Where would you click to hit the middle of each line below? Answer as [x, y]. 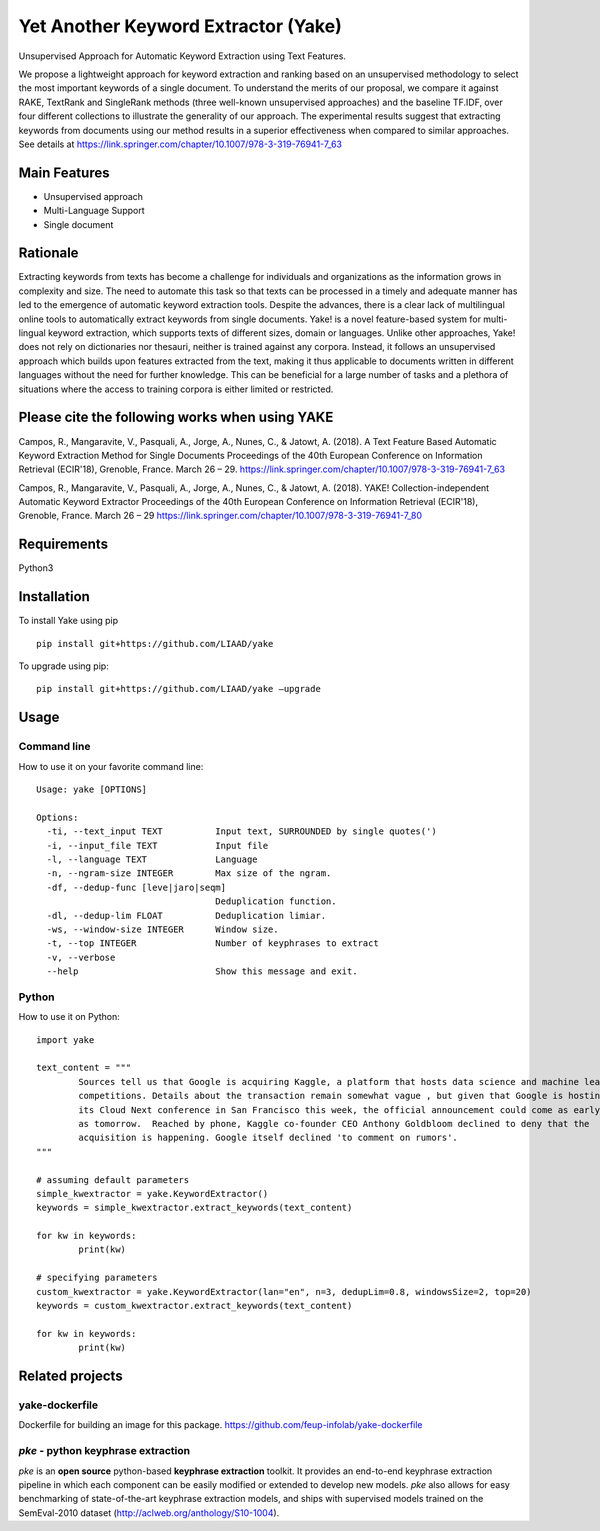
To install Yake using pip [68, 621]
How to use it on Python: [69, 1017]
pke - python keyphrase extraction [104, 1451]
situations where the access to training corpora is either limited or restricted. [176, 389]
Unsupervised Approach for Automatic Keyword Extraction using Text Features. [182, 56]
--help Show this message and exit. [202, 971]
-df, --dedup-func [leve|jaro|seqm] [136, 887]
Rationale [48, 253]
